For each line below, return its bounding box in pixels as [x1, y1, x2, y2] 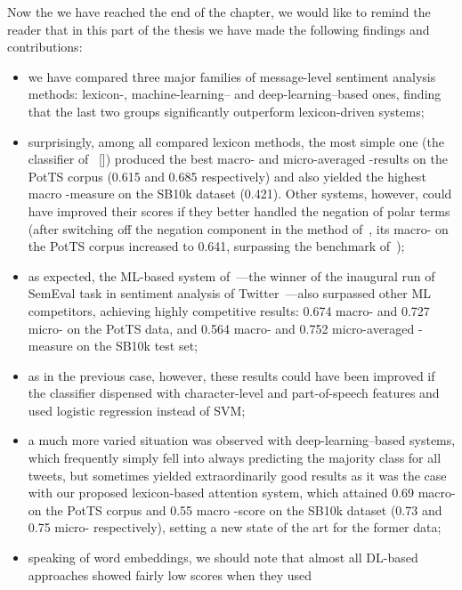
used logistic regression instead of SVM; [28, 400, 246, 419]
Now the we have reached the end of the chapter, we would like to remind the [7, 3, 431, 20]
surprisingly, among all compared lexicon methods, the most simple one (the [28, 132, 444, 150]
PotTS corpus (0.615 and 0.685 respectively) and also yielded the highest [28, 166, 426, 185]
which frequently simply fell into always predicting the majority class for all [28, 449, 442, 467]
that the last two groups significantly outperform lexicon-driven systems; [28, 101, 425, 120]
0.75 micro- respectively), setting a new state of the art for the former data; [28, 518, 442, 537]
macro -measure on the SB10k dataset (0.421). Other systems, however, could [28, 184, 452, 203]
